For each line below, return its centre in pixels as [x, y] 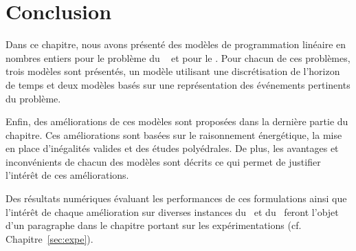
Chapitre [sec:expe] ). [49, 238]
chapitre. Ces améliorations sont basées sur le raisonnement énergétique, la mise [174, 134]
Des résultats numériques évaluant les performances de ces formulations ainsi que [176, 198]
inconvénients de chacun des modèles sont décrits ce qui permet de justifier [163, 161]
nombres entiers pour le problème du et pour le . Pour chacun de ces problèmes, [178, 57]
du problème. [33, 98]
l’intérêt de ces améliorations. [67, 175]
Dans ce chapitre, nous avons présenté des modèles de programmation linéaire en [176, 44]
